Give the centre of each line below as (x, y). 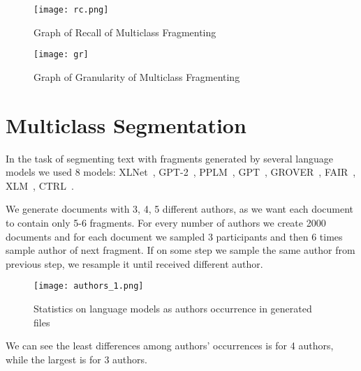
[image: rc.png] (71, 10)
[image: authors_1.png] (89, 286)
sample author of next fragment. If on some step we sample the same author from (180, 250)
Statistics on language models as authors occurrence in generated (173, 309)
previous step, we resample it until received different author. (134, 263)
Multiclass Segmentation (126, 124)
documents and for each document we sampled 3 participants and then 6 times (174, 236)
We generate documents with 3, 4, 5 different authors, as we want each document (180, 209)
